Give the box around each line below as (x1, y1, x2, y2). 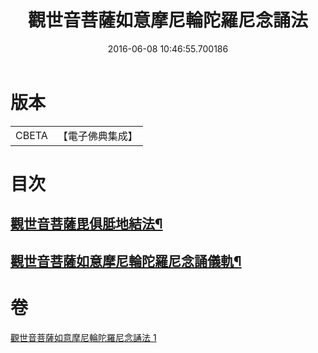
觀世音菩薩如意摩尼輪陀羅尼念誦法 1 (10, 331, 157, 343)
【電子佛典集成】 (57, 129, 138, 143)
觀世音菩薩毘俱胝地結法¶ (10, 216, 163, 233)
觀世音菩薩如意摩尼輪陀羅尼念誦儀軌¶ (10, 252, 242, 270)
